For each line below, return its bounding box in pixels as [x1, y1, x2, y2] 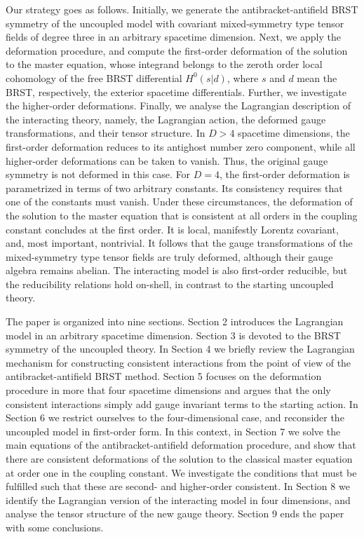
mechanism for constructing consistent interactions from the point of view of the [6, 355, 351, 369]
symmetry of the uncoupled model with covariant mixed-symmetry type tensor [6, 15, 344, 30]
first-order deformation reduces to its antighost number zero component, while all [6, 139, 356, 154]
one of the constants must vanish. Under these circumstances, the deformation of [6, 194, 353, 209]
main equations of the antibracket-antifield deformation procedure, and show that [6, 437, 356, 452]
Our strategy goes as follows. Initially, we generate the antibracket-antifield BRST [6, 2, 358, 16]
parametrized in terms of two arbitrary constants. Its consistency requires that [6, 180, 343, 195]
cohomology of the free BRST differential [6, 70, 182, 85]
